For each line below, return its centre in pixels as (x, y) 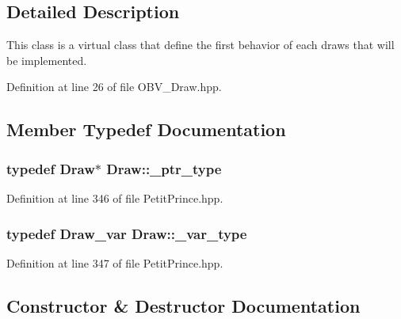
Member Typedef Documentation (146, 129)
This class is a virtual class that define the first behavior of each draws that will (200, 45)
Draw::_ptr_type (164, 168)
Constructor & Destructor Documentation (183, 305)
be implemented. (47, 60)
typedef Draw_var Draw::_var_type (127, 233)
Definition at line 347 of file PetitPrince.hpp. (115, 262)
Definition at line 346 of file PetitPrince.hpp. (115, 197)
